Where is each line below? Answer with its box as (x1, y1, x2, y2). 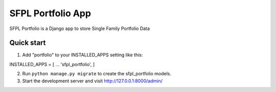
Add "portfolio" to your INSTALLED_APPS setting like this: (22, 52, 143, 58)
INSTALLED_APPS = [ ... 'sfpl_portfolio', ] (9, 61, 95, 67)
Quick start (9, 39, 46, 47)
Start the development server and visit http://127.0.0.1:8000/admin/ (22, 78, 163, 84)
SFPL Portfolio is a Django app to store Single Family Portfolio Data (9, 25, 150, 32)
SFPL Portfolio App (9, 8, 91, 19)
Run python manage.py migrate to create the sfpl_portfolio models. (22, 71, 171, 77)
